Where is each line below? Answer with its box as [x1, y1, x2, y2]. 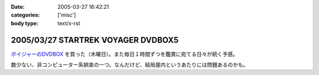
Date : [11, 4, 25, 10]
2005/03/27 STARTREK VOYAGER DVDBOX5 [11, 35, 179, 45]
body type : [11, 19, 38, 26]
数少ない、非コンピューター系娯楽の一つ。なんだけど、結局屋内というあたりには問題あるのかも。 [11, 62, 249, 69]
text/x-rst [57, 19, 80, 26]
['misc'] [57, 12, 76, 19]
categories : [11, 12, 40, 19]
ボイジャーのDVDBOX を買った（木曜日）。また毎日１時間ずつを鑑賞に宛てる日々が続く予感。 [11, 50, 239, 57]
